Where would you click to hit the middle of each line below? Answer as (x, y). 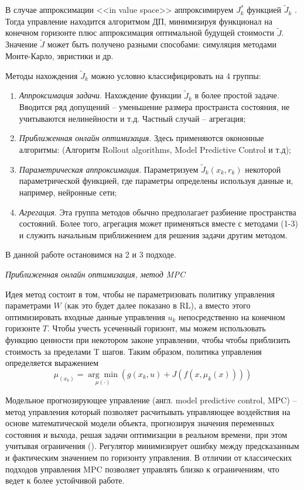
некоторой (263, 169)
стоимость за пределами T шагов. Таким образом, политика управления (134, 351)
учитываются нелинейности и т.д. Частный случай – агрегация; (132, 118)
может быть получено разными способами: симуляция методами (162, 44)
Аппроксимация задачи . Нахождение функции (100, 95)
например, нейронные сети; (68, 192)
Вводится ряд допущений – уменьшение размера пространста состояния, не (154, 107)
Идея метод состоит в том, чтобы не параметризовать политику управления (140, 294)
